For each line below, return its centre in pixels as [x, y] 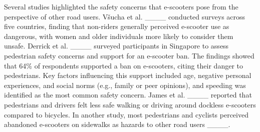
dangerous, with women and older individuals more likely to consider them [119, 36]
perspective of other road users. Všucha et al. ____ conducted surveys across [125, 16]
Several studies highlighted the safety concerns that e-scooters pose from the [121, 6]
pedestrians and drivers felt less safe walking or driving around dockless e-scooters [130, 104]
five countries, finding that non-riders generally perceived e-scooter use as [117, 26]
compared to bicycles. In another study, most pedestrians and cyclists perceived [126, 114]
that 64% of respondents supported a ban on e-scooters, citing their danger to [123, 65]
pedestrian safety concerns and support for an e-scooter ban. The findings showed [129, 55]
